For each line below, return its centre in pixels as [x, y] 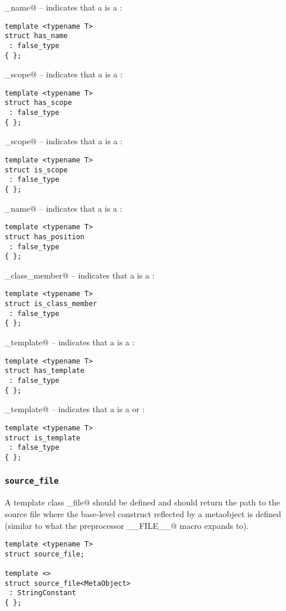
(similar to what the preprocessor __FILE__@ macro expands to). [127, 525]
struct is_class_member [51, 304]
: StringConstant [42, 593]
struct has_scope [38, 103]
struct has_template [45, 371]
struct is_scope [36, 170]
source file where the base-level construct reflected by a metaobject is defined [143, 513]
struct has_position [45, 237]
